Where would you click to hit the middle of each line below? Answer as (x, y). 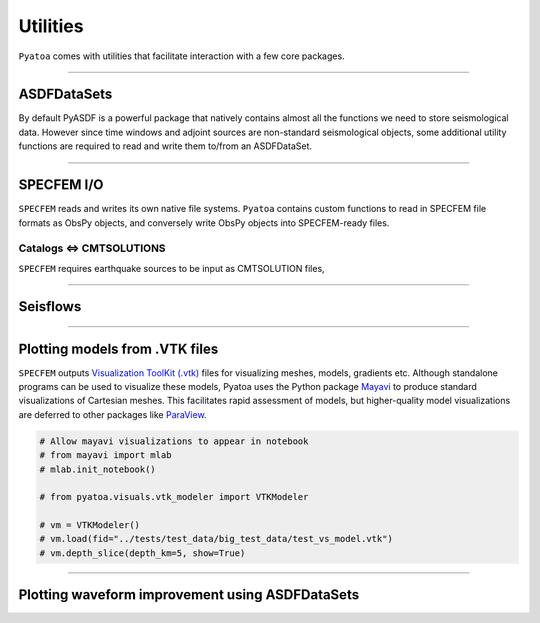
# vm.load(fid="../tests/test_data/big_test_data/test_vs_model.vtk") (216, 539)
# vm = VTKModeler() (89, 525)
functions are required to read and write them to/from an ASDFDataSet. (165, 146)
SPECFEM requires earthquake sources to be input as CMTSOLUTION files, (171, 268)
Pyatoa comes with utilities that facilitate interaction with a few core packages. (181, 56)
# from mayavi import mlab (105, 455)
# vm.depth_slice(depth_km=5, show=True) (142, 553)
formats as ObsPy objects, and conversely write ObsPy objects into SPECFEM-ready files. (204, 222)
